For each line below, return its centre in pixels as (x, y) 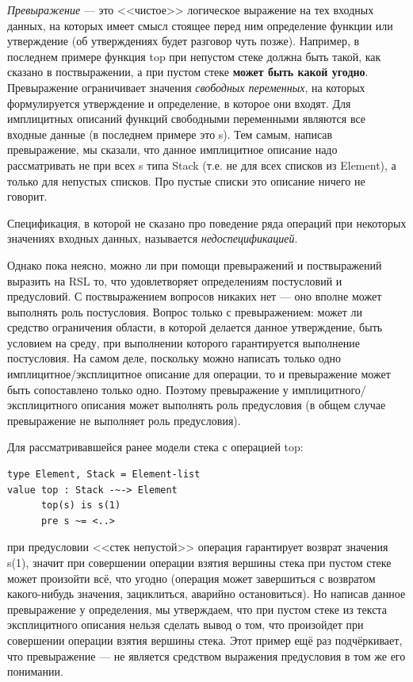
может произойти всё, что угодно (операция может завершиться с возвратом (191, 578)
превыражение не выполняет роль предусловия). (124, 420)
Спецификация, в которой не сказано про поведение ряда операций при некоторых (207, 222)
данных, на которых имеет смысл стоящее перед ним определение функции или (200, 25)
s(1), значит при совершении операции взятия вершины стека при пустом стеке (199, 562)
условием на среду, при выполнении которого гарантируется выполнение (184, 342)
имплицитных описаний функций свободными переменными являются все (187, 119)
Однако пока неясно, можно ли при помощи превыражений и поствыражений (195, 264)
